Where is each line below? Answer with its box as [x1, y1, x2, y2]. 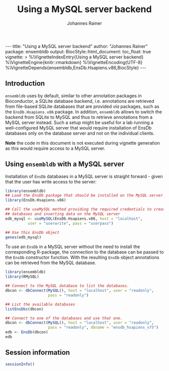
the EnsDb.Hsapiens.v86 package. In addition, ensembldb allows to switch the [5, 108, 162, 114]
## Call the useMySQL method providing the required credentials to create [5, 207, 167, 212]
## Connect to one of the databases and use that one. [5, 316, 123, 321]
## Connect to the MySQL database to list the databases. [5, 283, 129, 288]
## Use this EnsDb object [5, 230, 59, 235]
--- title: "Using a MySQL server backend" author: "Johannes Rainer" [5, 43, 148, 49]
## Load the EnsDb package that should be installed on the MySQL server [5, 193, 163, 198]
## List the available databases [5, 301, 75, 307]
